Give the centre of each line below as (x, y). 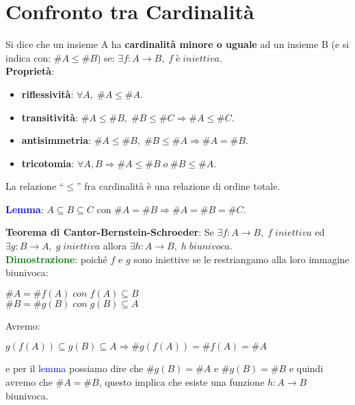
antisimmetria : (56, 140)
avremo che (29, 382)
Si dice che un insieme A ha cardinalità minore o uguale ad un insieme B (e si (177, 44)
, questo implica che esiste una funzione (182, 382)
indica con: (28, 57)
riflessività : (48, 94)
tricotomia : (48, 163)
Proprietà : (30, 71)
